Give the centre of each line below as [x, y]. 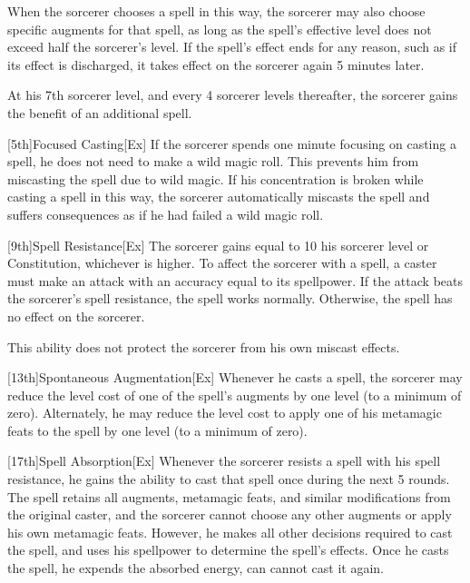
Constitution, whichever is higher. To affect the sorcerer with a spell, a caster [222, 263]
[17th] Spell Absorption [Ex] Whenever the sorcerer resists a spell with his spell [224, 461]
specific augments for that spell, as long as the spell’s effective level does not [220, 29]
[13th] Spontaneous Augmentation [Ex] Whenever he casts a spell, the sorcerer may [235, 377]
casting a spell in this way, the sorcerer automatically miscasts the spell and [219, 197]
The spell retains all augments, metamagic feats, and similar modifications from [229, 496]
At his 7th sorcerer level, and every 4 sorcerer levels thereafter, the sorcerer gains [233, 95]
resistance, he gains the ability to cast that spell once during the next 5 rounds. [229, 479]
